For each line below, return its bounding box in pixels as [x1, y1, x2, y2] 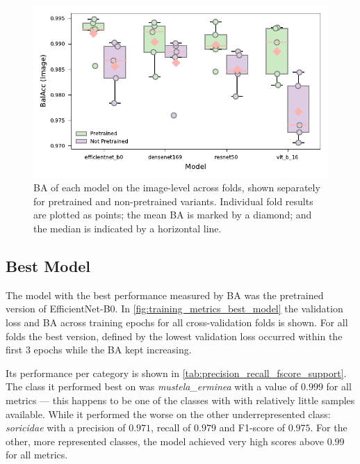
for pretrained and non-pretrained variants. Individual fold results [33, 193, 313, 208]
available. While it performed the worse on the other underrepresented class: [6, 406, 331, 421]
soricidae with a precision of [6, 420, 126, 435]
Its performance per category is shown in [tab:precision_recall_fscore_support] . [6, 365, 347, 380]
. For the [310, 420, 347, 435]
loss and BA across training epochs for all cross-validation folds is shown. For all [6, 314, 348, 329]
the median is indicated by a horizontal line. [33, 221, 222, 235]
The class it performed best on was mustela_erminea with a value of [6, 379, 298, 394]
